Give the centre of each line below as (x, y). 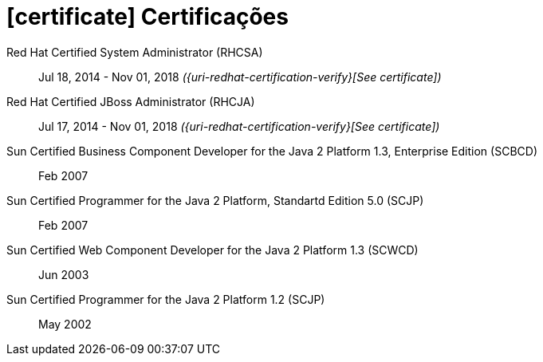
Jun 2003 (64, 274)
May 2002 (65, 324)
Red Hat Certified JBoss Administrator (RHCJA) (131, 101)
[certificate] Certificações (148, 17)
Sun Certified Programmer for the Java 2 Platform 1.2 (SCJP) (166, 299)
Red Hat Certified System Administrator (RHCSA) (135, 52)
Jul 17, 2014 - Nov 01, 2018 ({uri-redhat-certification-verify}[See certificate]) (239, 126)
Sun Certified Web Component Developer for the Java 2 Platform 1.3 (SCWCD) (212, 250)
